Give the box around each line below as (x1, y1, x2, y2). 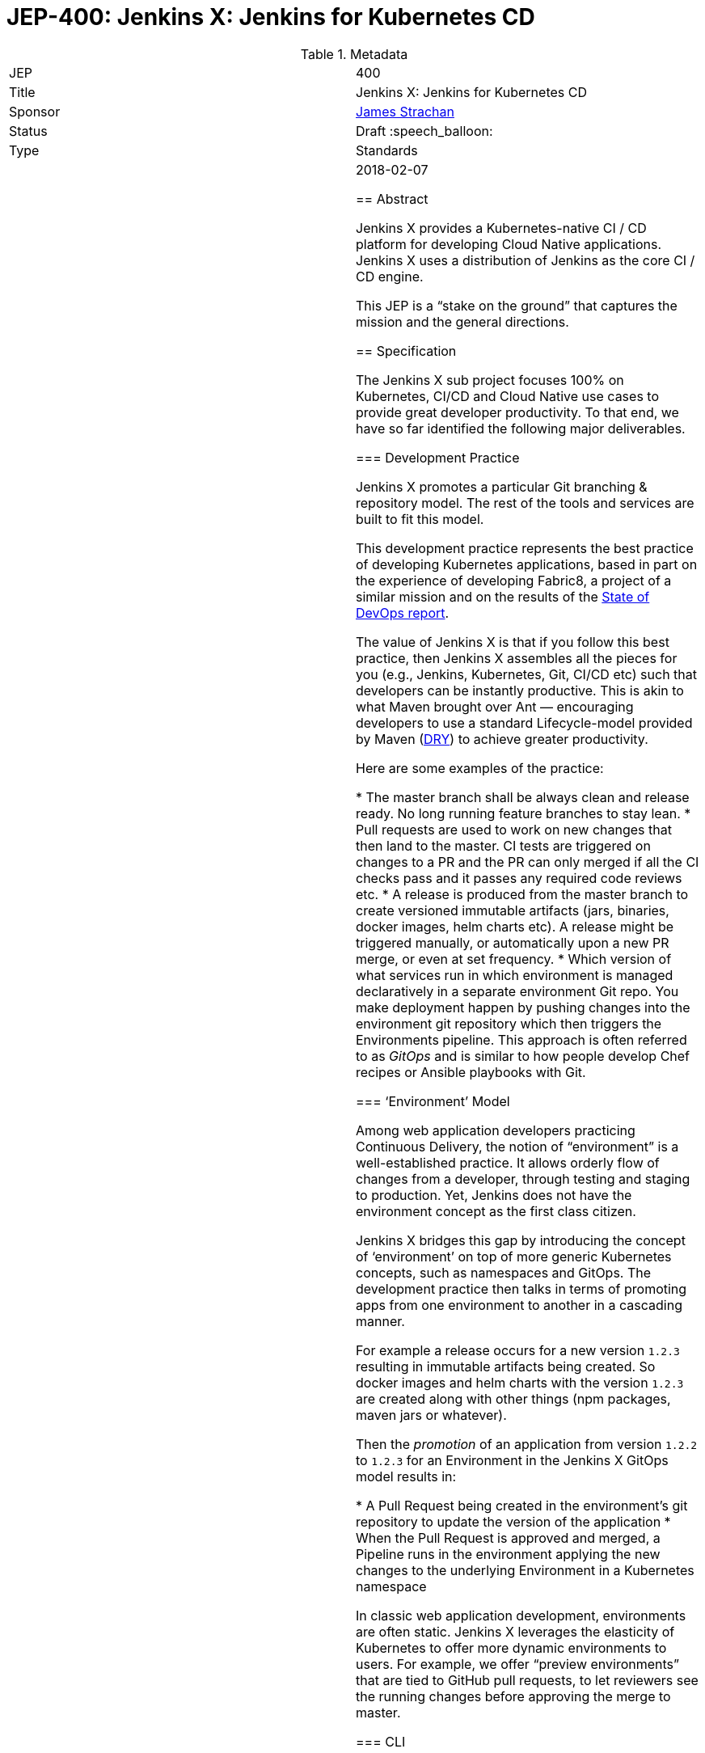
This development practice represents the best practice (356, 539, 694, 556)
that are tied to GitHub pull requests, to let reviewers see (356, 1671, 699, 1688)
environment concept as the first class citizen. (356, 1202, 636, 1219)
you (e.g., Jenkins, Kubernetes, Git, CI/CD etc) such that (356, 665, 698, 682)
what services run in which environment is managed (356, 966, 673, 983)
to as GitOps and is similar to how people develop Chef (356, 1047, 690, 1064)
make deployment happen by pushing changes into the (356, 999, 690, 1016)
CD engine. (356, 268, 424, 285)
